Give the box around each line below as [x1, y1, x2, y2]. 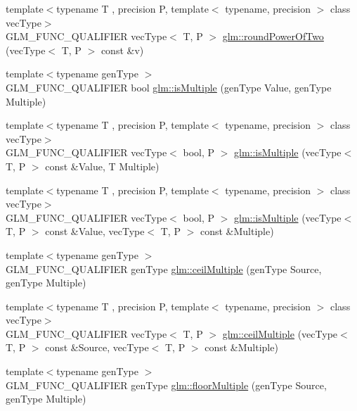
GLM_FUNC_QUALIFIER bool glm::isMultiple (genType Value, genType [6, 80, 332, 94]
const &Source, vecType [45, 340, 149, 355]
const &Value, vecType [45, 224, 145, 239]
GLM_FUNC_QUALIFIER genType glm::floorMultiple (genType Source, [6, 377, 327, 392]
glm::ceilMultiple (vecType [222, 326, 338, 341]
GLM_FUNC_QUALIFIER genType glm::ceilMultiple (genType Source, [6, 261, 322, 276]
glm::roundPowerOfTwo [222, 29, 324, 44]
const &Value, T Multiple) [45, 158, 160, 173]
